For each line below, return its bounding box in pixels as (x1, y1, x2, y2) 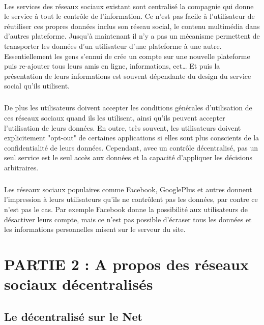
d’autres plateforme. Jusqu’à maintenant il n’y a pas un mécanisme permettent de (4, 31, 260, 41)
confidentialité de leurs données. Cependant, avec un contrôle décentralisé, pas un (4, 142, 258, 153)
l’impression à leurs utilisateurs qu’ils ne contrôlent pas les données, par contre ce (4, 194, 258, 204)
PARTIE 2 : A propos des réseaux (4, 254, 249, 274)
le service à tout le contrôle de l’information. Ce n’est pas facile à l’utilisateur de (4, 11, 255, 21)
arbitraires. (4, 162, 39, 172)
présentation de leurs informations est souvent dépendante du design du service (4, 70, 251, 81)
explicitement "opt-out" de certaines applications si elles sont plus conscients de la (4, 132, 259, 143)
